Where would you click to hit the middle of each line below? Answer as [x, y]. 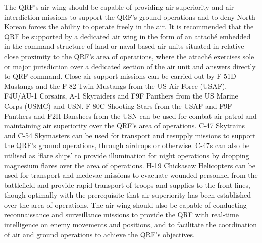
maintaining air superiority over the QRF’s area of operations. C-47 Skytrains [125, 126]
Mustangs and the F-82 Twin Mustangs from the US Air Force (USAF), [116, 86]
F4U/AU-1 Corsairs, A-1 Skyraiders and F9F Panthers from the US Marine [121, 96]
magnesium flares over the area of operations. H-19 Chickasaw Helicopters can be [130, 165]
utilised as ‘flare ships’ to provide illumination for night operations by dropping [127, 155]
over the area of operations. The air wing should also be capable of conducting [125, 204]
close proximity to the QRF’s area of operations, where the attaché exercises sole [129, 56]
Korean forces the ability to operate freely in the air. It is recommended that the [129, 27]
